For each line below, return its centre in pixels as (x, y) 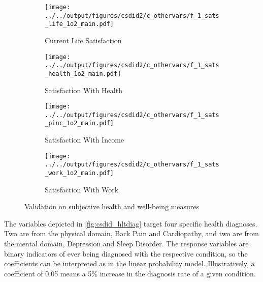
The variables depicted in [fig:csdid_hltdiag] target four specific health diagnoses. (131, 223)
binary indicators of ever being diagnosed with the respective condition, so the (126, 253)
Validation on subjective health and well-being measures (112, 206)
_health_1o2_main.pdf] (83, 74)
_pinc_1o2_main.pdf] (79, 123)
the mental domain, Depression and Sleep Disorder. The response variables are (126, 244)
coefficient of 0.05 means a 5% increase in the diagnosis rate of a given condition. (130, 273)
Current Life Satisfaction (83, 40)
